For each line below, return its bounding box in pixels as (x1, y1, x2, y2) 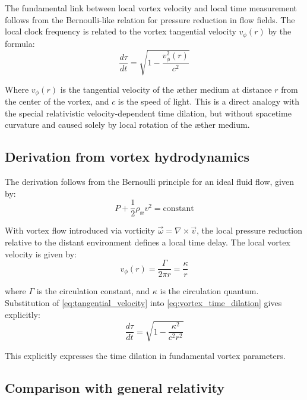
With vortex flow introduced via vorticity (5, 224, 155, 237)
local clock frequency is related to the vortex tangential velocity (5, 25, 236, 37)
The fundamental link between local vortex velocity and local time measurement (5, 2, 297, 14)
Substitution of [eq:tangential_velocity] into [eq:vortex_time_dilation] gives (5, 296, 282, 308)
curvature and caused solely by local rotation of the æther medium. (5, 118, 250, 131)
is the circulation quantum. (160, 285, 259, 297)
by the (268, 25, 292, 37)
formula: (5, 37, 35, 49)
